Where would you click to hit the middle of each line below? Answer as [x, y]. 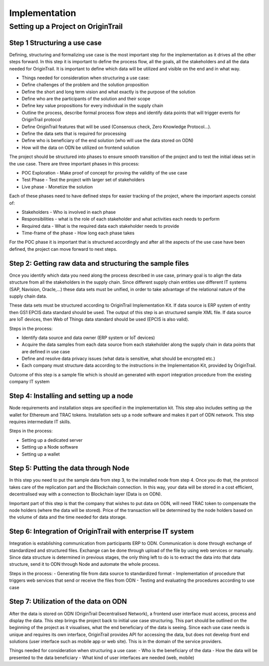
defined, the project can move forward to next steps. [63, 249]
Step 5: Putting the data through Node [69, 468]
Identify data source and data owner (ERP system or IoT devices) [88, 337]
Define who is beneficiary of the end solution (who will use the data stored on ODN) [108, 141]
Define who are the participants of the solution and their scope [86, 99]
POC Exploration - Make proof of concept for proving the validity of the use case [105, 172]
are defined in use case [46, 351]
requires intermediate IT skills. [40, 422]
